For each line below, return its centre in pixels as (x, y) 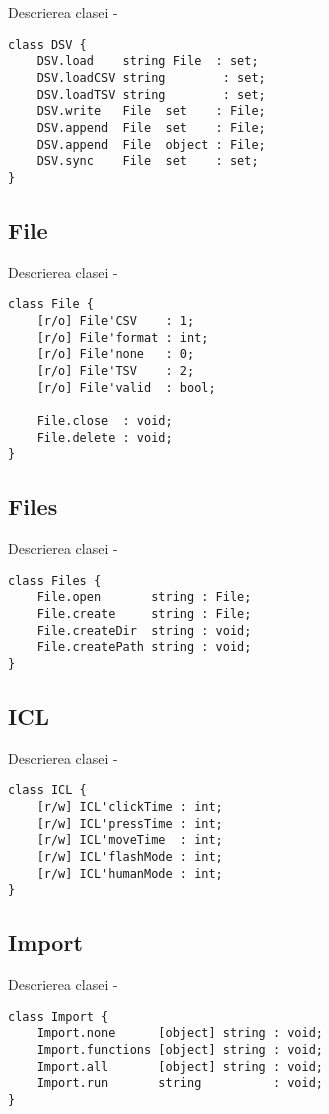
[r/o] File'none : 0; (115, 354)
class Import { (58, 1016)
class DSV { (47, 44)
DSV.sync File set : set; (147, 161)
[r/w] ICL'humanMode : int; (129, 873)
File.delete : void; (104, 437)
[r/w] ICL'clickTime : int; (129, 807)
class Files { (55, 580)
